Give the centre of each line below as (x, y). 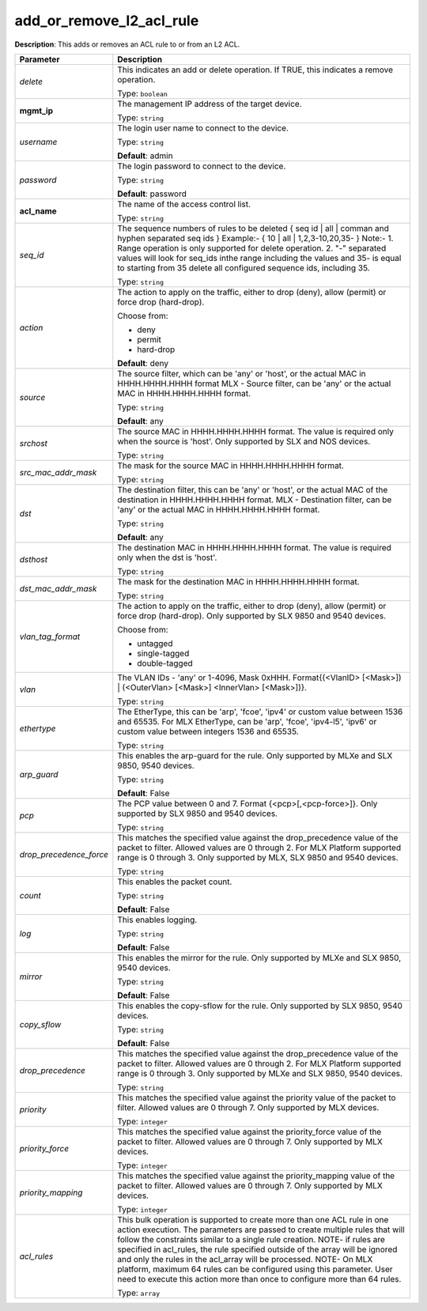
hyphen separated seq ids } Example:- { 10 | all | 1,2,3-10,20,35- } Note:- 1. (255, 238)
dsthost (33, 559)
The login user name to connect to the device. (203, 128)
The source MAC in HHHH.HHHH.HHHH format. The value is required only (256, 431)
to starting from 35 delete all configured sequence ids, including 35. (244, 267)
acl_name (38, 211)
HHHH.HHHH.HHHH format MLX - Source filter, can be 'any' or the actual (254, 383)
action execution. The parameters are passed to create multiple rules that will (261, 1230)
